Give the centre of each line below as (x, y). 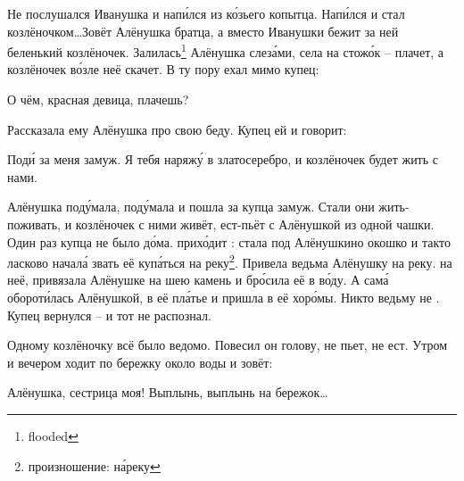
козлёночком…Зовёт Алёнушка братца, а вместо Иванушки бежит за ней (203, 31)
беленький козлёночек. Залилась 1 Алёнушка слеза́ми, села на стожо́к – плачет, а (226, 50)
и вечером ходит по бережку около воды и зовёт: (140, 362)
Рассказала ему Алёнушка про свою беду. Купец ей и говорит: (177, 129)
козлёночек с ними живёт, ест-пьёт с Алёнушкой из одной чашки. (255, 224)
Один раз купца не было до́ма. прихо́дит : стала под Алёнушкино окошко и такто (229, 241)
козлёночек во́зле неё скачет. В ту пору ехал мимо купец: (163, 69)
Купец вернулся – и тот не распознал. (109, 315)
